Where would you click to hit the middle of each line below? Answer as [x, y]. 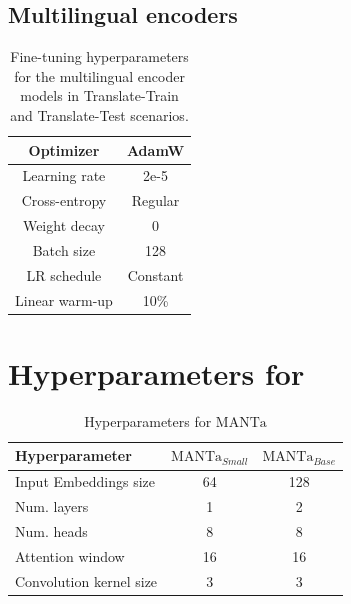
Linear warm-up [64, 299]
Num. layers [52, 506]
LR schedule [64, 274]
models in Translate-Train [99, 95]
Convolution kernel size [86, 580]
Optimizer [64, 149]
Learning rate [64, 175]
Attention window [70, 555]
